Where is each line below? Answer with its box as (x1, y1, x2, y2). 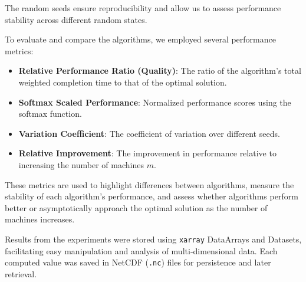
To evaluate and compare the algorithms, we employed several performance (5, 33, 276, 45)
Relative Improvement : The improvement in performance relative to (18, 147, 277, 159)
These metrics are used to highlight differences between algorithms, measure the (5, 178, 294, 191)
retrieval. (5, 267, 37, 280)
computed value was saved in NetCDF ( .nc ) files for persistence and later (5, 256, 271, 268)
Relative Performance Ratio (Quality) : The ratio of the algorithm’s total (18, 64, 301, 77)
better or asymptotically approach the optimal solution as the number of (5, 201, 268, 214)
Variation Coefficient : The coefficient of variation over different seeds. (18, 127, 280, 139)
